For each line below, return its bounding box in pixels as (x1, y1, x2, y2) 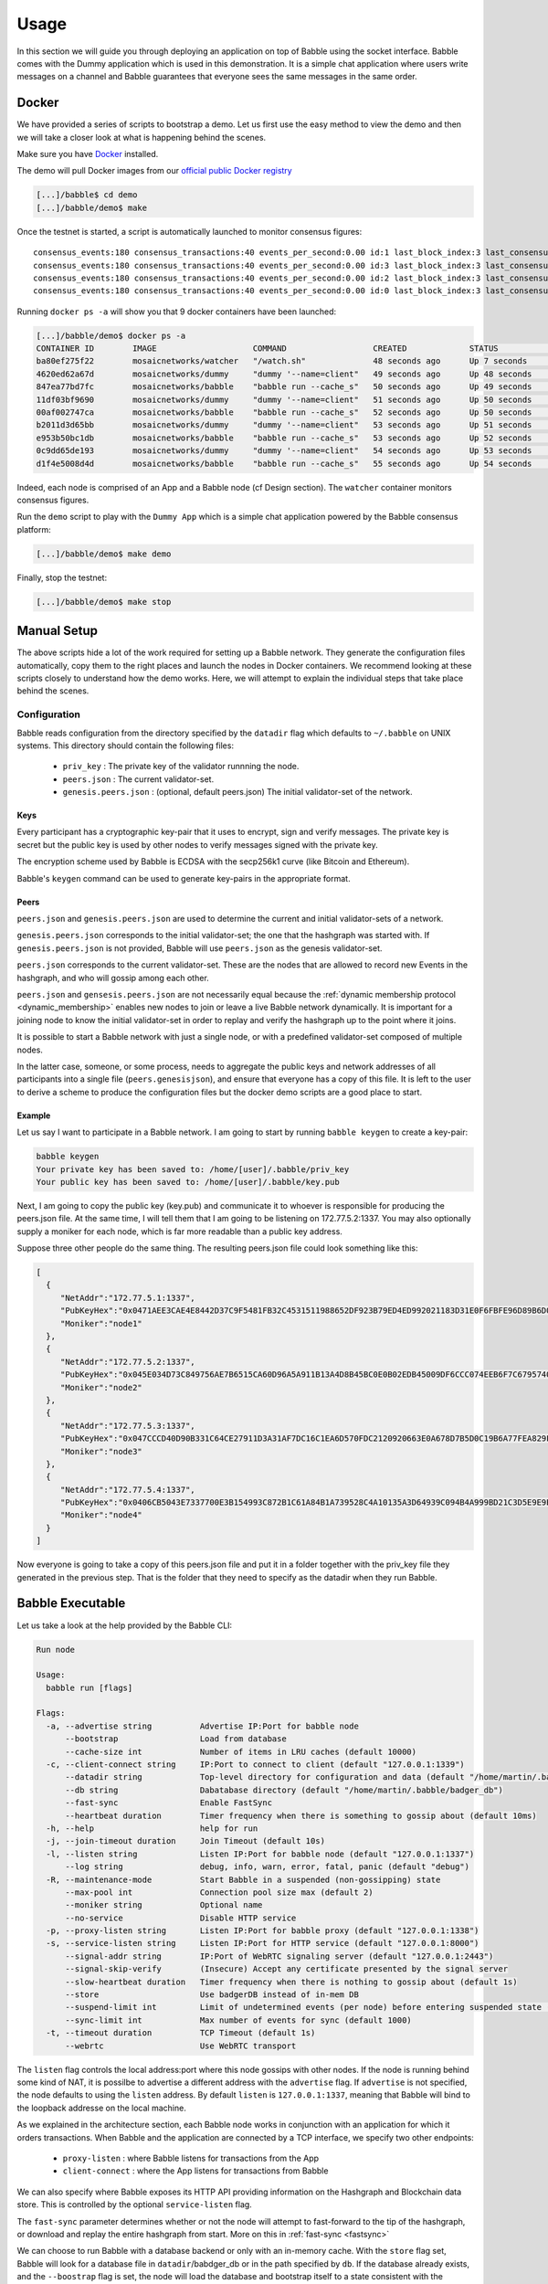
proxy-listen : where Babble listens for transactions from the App (62, 2152, 320, 2163)
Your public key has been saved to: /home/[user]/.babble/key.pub (36, 1177, 340, 1187)
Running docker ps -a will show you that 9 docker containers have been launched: (16, 306, 337, 317)
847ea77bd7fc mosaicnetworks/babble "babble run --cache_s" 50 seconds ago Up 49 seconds (36, 382, 532, 392)
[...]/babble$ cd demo (36, 190, 138, 200)
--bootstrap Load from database (65, 1734, 287, 1744)
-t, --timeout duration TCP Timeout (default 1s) (46, 2028, 316, 2038)
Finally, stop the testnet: (16, 572, 108, 583)
